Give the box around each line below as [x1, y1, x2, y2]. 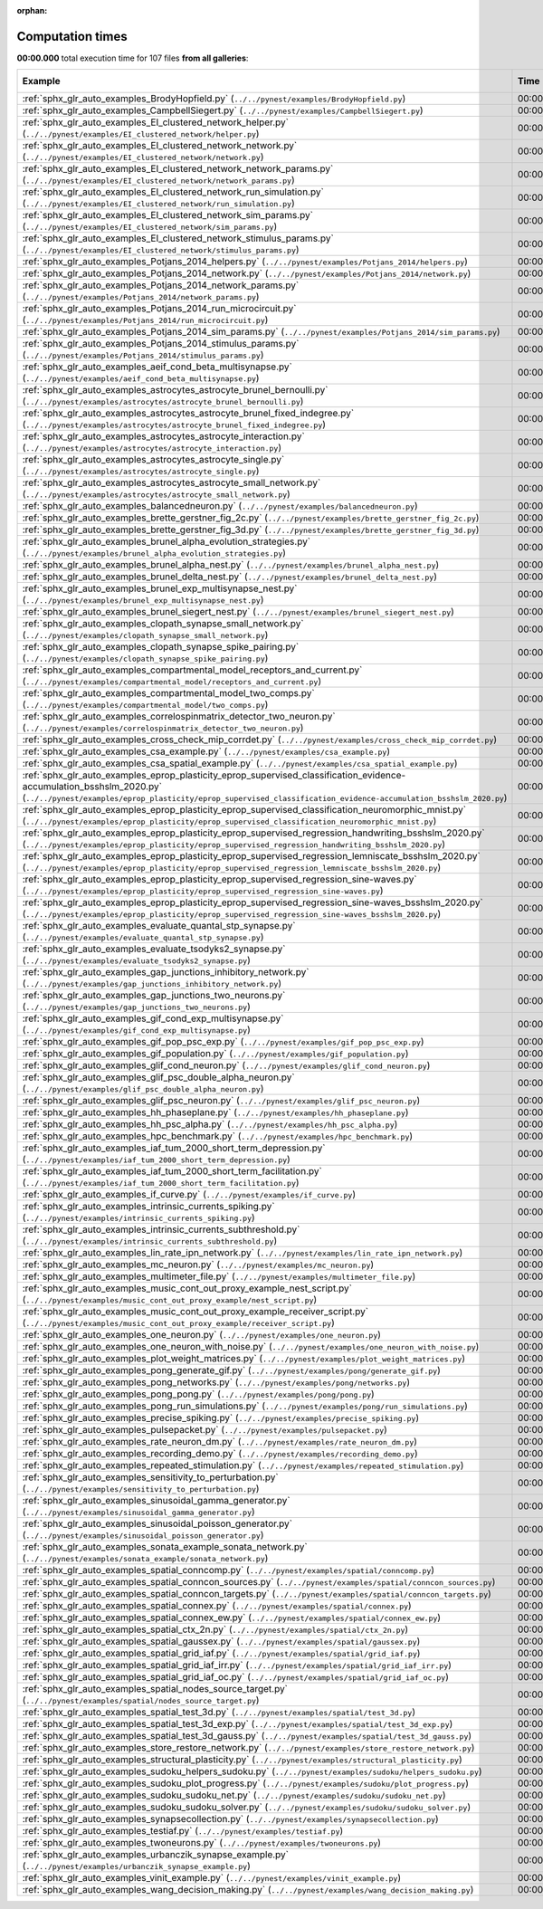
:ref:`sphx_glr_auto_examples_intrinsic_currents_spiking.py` [22, 1200, 275, 1213]
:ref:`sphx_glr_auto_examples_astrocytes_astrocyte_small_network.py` [22, 476, 321, 489]
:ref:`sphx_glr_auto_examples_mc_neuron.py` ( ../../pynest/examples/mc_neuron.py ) [22, 1258, 375, 1271]
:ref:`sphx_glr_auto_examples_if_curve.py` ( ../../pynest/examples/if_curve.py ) [22, 1188, 357, 1201]
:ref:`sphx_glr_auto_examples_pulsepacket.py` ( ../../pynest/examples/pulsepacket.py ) [22, 1424, 388, 1437]
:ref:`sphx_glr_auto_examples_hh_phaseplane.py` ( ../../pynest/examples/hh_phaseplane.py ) [22, 1106, 409, 1119]
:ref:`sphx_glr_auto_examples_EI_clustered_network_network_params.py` [22, 163, 334, 176]
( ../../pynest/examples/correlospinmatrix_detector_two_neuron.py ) [22, 721, 304, 734]
